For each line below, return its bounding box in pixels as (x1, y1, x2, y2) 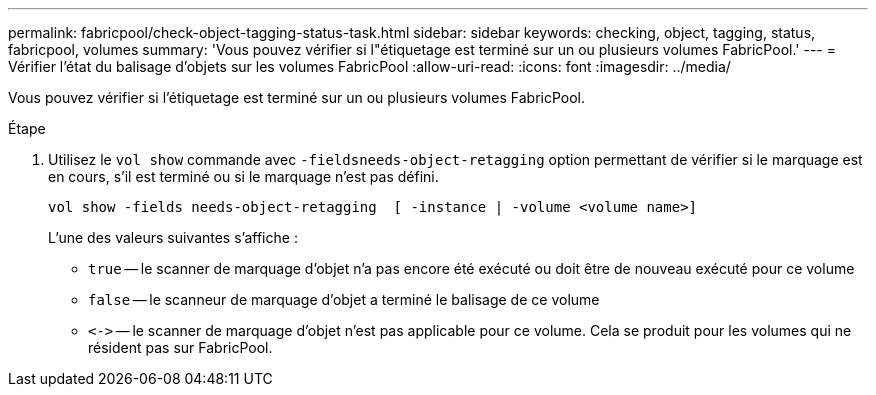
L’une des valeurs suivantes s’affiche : (48, 229, 298, 246)
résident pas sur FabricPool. (88, 339, 273, 356)
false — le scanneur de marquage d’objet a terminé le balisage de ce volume (88, 291, 600, 308)
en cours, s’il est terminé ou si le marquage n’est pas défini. (48, 168, 439, 185)
